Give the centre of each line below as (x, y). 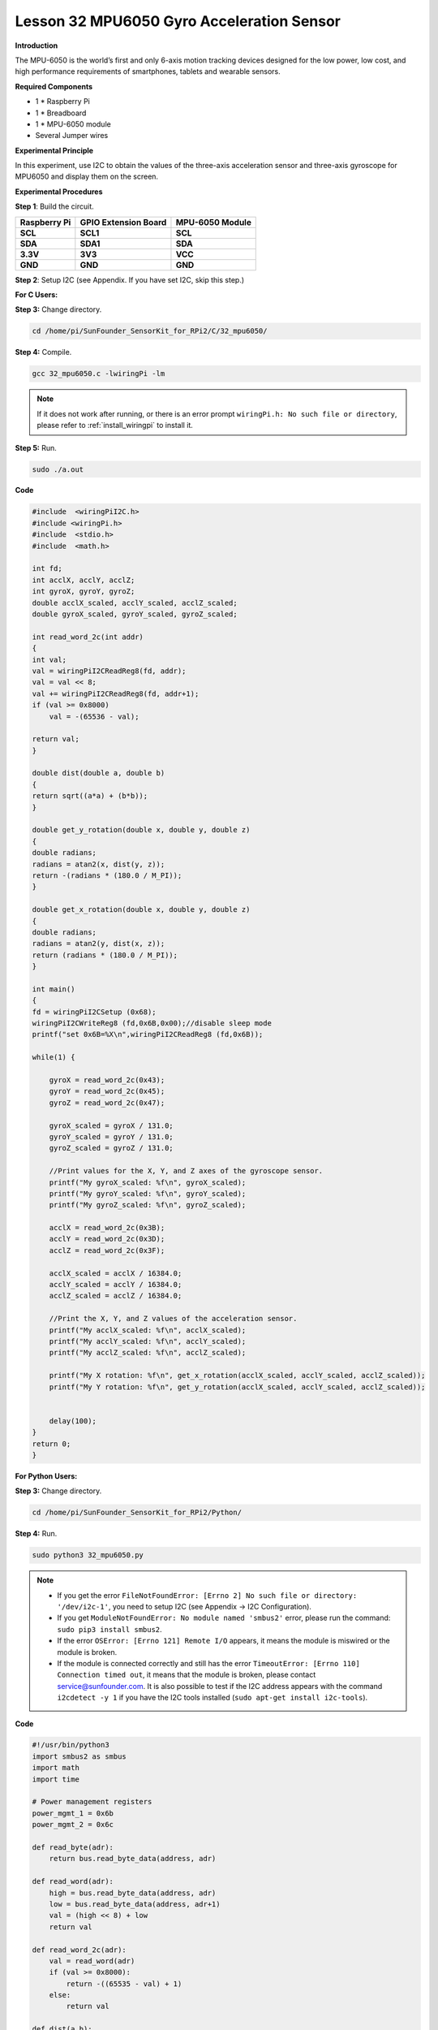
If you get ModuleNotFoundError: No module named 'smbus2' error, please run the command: (224, 1618)
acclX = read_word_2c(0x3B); (107, 1228)
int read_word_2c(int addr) (88, 637)
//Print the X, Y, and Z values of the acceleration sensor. (173, 1319)
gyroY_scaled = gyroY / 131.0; (111, 1136)
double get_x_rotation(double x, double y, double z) (141, 910)
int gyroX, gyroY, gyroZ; (84, 592)
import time (56, 1779)
